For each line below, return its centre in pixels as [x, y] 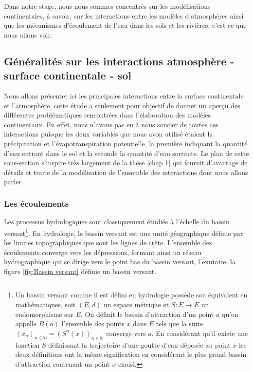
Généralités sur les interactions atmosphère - [119, 61]
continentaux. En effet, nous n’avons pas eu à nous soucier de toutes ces [111, 124]
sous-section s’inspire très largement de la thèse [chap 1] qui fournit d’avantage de [126, 163]
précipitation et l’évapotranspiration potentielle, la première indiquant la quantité [126, 143]
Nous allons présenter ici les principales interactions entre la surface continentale [124, 95]
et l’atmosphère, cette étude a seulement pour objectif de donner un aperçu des [122, 105]
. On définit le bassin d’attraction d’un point [147, 314]
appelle [26, 323]
